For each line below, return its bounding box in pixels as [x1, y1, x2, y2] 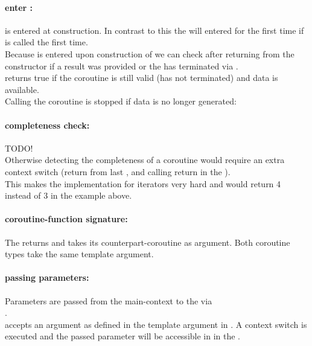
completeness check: [5, 118, 90, 131]
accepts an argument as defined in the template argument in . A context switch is [5, 318, 307, 330]
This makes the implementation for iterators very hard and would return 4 [5, 177, 281, 190]
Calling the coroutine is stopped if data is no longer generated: [5, 95, 237, 107]
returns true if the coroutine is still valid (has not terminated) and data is [5, 71, 278, 84]
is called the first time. [5, 36, 88, 48]
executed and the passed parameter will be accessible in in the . [5, 330, 241, 342]
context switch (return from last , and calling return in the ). [5, 165, 231, 178]
